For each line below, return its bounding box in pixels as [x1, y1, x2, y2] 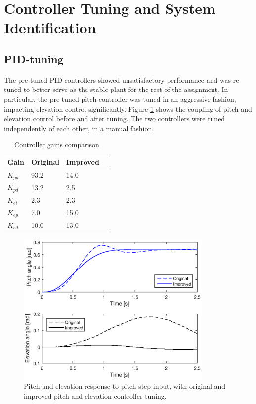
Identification [4, 17, 96, 38]
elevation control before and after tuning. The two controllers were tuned [4, 113, 225, 124]
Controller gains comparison [14, 139, 99, 150]
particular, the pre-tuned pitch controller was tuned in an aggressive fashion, [4, 93, 236, 104]
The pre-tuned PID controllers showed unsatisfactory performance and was [4, 74, 231, 85]
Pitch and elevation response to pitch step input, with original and [24, 381, 226, 391]
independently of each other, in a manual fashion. [4, 123, 154, 133]
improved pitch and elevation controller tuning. [24, 390, 167, 401]
